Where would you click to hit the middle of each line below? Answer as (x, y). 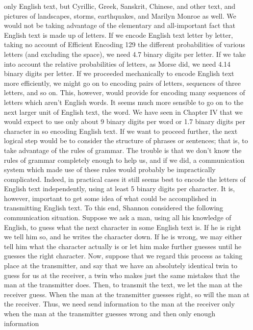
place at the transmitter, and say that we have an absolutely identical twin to (121, 266)
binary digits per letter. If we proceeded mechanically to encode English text (119, 73)
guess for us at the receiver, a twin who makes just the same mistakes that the (122, 275)
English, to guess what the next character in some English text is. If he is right (123, 227)
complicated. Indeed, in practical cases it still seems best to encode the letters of (125, 179)
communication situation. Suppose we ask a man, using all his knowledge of (118, 217)
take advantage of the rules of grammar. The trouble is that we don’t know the (123, 150)
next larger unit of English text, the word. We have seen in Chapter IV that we (123, 112)
